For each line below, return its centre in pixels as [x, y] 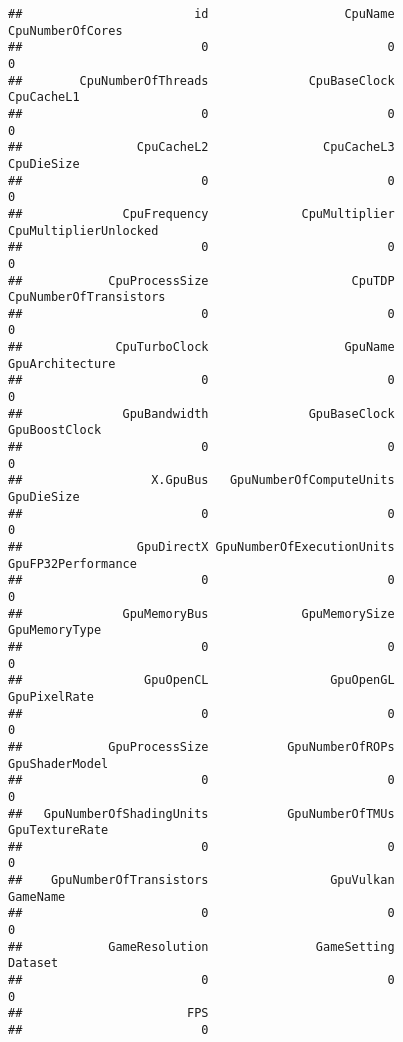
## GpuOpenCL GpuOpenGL [201, 680]
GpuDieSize [44, 497]
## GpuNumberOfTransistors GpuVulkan [201, 880]
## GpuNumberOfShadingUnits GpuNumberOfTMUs [201, 813]
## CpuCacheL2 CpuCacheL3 [201, 147]
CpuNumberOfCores [65, 30]
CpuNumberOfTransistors [87, 297]
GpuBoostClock [55, 430]
